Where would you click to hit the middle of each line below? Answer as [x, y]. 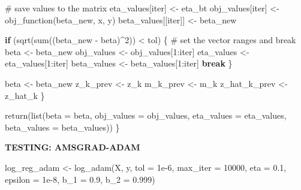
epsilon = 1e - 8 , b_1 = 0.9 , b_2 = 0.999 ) [80, 179]
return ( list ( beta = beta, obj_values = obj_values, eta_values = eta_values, [146, 115]
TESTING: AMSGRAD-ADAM [73, 147]
